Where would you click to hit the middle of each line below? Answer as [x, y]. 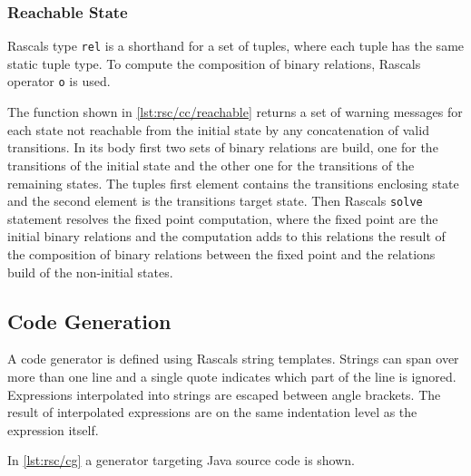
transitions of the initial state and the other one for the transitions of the [211, 165]
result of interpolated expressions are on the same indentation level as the [212, 412]
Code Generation [89, 321]
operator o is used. [59, 81]
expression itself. [53, 429]
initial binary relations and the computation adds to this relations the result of [226, 236]
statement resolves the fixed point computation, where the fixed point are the [223, 218]
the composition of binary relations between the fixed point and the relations [221, 253]
